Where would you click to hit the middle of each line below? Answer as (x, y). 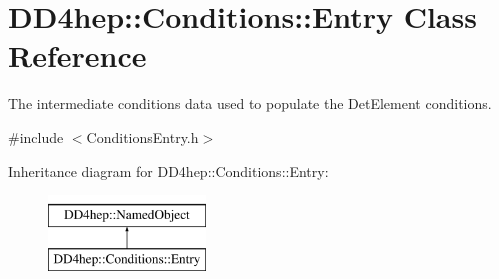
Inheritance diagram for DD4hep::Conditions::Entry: (168, 170)
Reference (77, 55)
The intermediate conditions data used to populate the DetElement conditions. (250, 103)
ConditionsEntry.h (142, 136)
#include (36, 136)
